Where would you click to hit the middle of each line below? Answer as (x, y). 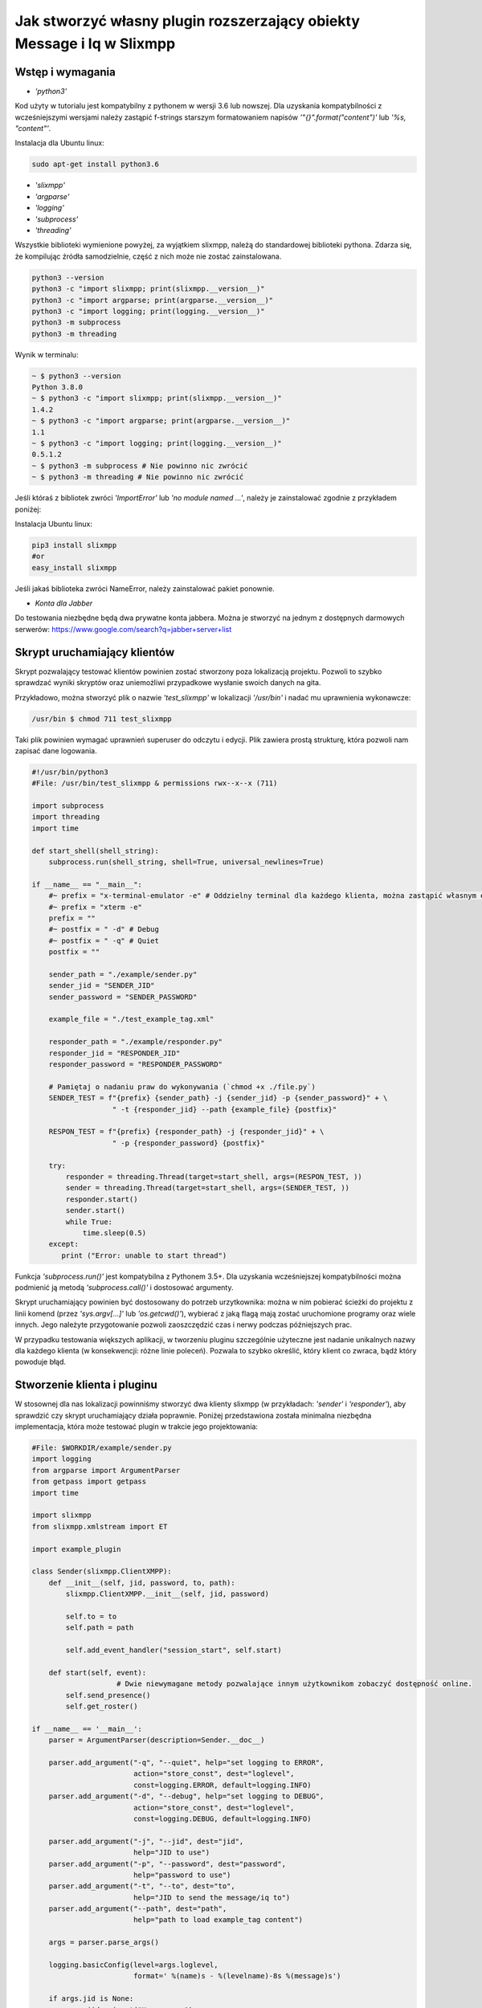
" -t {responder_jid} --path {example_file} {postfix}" (225, 1109)
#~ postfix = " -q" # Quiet (104, 941)
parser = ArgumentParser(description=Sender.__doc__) (157, 1740)
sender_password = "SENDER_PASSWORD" (123, 997)
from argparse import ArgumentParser (106, 1470)
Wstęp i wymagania (65, 72)
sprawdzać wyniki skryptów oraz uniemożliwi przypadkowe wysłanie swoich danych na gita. (168, 683)
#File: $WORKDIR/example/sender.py (102, 1448)
